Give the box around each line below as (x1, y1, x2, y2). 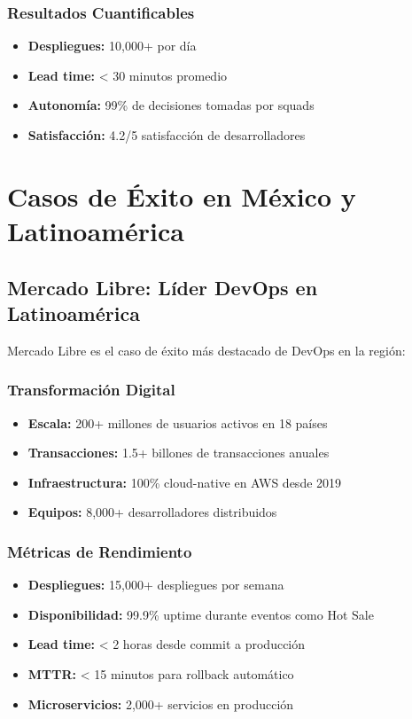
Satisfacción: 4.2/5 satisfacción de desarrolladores (27, 126, 306, 144)
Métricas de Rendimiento (7, 540, 192, 562)
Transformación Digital (7, 379, 175, 401)
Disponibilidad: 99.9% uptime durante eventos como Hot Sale (27, 605, 374, 623)
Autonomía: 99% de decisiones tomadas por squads (27, 96, 315, 114)
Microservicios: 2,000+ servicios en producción (27, 694, 294, 713)
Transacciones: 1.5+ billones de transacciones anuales (27, 443, 330, 462)
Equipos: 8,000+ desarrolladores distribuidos (27, 503, 277, 521)
